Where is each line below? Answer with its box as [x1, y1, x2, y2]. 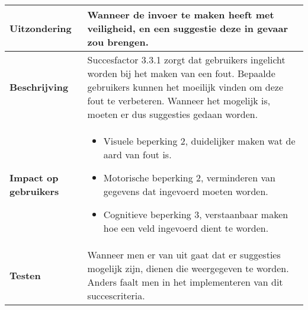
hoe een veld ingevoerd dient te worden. [103, 221, 269, 235]
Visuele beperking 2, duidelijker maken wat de [103, 134, 296, 148]
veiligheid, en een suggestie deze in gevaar [87, 21, 288, 35]
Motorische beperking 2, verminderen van [103, 171, 275, 184]
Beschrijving [9, 80, 69, 94]
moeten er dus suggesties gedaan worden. [87, 107, 258, 121]
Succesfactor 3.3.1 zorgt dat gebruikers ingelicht [87, 53, 285, 66]
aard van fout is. [103, 148, 172, 161]
